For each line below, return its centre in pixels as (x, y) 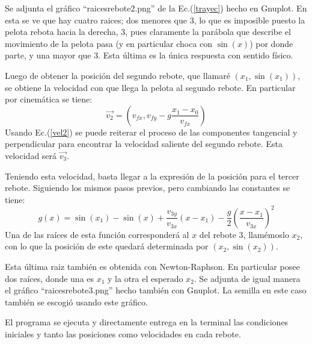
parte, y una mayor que (48, 55)
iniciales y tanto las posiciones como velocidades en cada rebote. (123, 333)
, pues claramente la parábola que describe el (208, 32)
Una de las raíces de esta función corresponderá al (97, 234)
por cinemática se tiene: (49, 99)
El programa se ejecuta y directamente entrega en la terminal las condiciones (147, 322)
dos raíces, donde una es (50, 278)
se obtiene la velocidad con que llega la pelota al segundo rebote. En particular (150, 87)
